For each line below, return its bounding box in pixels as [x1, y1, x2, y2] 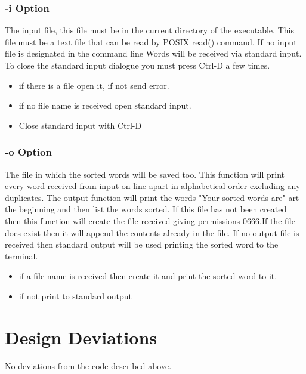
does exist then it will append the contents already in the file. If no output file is [5, 226, 299, 239]
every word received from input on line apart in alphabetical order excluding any [5, 180, 301, 192]
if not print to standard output [18, 289, 132, 302]
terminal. [5, 249, 38, 262]
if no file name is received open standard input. [18, 99, 191, 112]
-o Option [5, 144, 52, 159]
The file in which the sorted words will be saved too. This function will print [5, 168, 285, 180]
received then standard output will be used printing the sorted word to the [5, 238, 279, 251]
